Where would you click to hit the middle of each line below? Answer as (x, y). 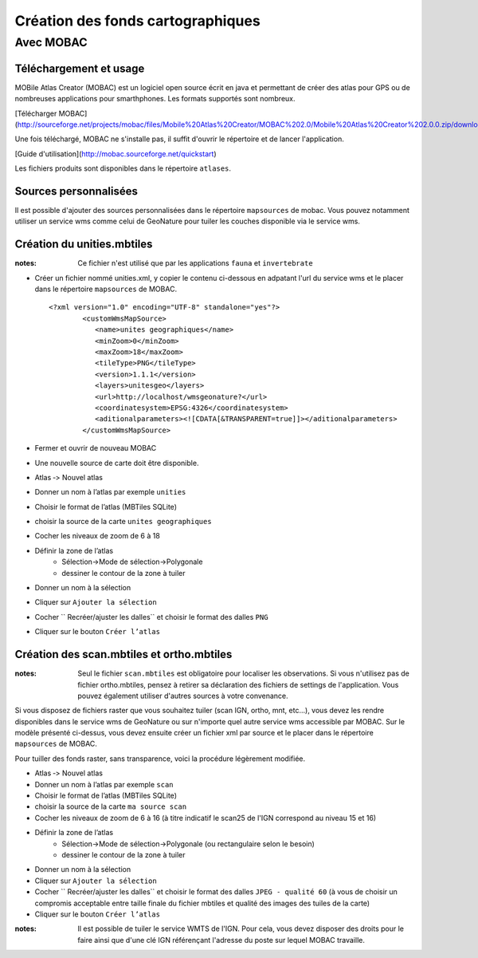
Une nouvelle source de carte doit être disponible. (117, 463)
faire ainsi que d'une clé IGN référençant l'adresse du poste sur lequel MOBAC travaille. (221, 940)
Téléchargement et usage (80, 68)
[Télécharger (36, 113)
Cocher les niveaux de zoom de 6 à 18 (98, 536)
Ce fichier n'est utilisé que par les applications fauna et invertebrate (196, 263)
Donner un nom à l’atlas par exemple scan (104, 784)
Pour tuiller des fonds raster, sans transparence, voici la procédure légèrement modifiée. (160, 759)
